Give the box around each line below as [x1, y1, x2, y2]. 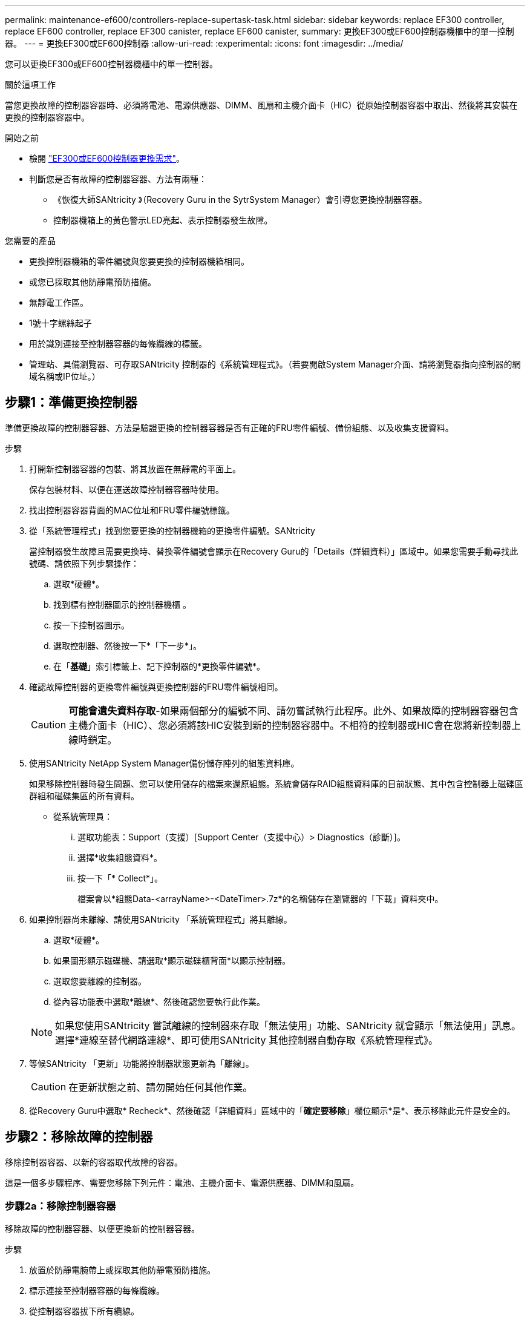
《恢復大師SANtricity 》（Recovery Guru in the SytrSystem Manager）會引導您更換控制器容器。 [53, 194, 427, 205]
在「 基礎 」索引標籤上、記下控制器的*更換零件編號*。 [53, 660, 266, 671]
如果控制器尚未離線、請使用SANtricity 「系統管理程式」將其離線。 [29, 914, 292, 924]
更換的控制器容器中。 [5, 112, 90, 122]
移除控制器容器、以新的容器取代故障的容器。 [5, 1156, 183, 1167]
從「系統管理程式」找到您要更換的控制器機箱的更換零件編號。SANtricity [29, 525, 315, 536]
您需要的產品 [5, 236, 56, 246]
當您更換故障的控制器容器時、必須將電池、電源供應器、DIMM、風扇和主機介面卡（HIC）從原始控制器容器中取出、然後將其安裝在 [5, 100, 518, 110]
